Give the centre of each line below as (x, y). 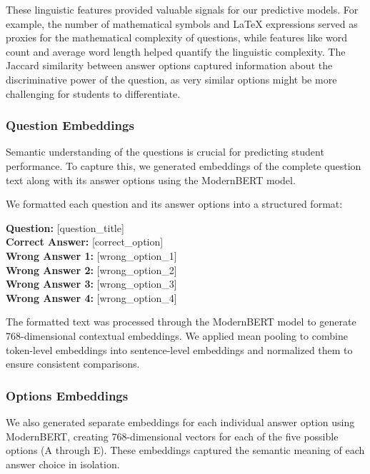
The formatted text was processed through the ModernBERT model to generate (181, 322)
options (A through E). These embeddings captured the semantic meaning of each (185, 450)
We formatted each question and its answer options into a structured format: (174, 204)
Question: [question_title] (65, 227)
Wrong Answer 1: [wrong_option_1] (91, 255)
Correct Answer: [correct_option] (85, 242)
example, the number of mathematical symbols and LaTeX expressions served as (182, 23)
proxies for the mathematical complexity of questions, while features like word (177, 37)
